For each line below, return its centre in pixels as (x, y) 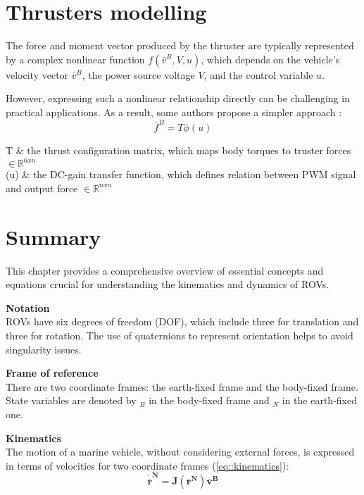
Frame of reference (52, 373)
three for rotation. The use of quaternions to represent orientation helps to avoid (180, 335)
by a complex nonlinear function (75, 59)
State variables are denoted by (71, 400)
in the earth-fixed (319, 400)
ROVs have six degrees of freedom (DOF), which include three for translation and (182, 321)
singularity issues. (44, 349)
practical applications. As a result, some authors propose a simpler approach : (174, 112)
